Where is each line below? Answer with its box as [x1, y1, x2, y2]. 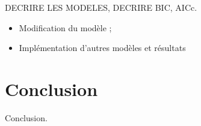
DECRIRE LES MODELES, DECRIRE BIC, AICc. [5, 1, 197, 13]
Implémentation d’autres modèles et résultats [19, 41, 186, 54]
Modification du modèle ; [19, 21, 112, 34]
